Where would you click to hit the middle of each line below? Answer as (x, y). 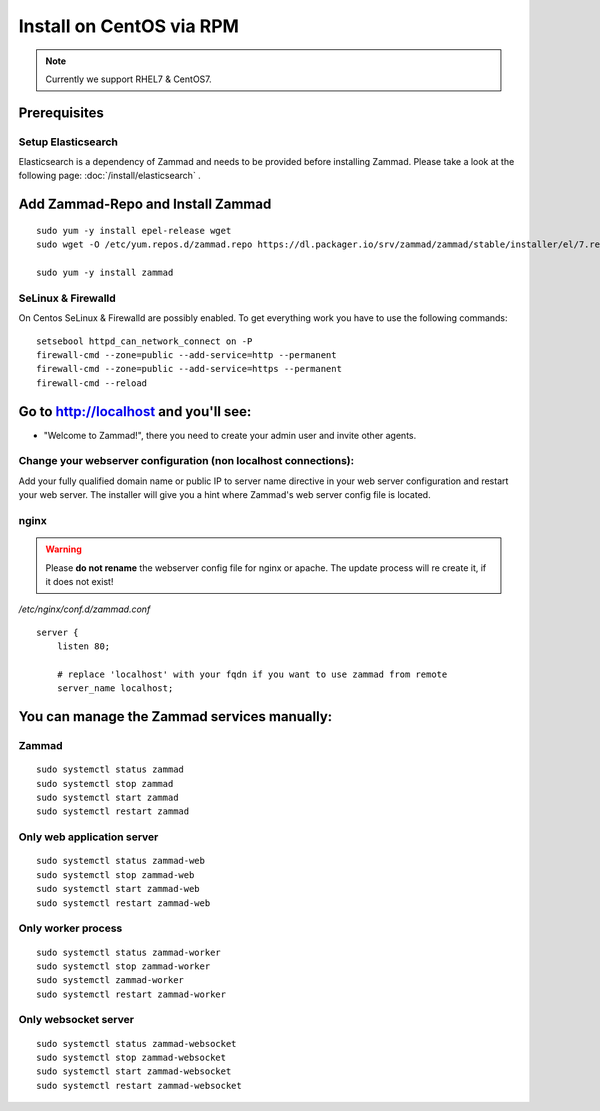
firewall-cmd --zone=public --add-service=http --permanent (186, 354)
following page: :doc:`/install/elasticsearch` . (110, 176)
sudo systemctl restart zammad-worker (131, 994)
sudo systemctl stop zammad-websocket (131, 1058)
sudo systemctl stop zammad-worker (123, 966)
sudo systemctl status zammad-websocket (136, 1043)
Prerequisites (61, 112)
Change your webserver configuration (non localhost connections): (186, 461)
